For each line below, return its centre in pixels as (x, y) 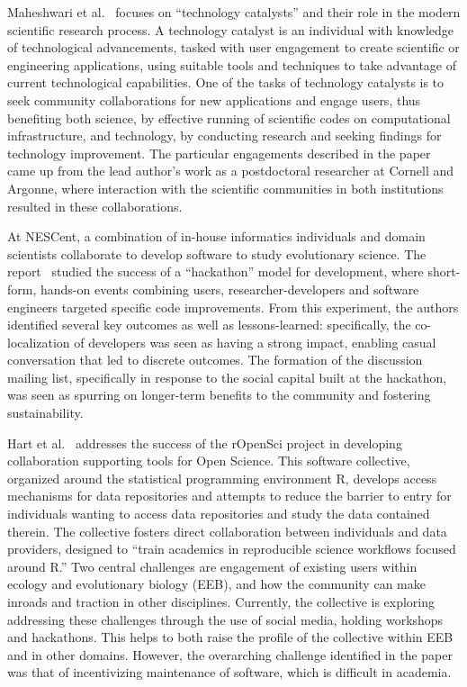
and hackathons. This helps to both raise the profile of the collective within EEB (230, 637)
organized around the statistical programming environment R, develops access (222, 478)
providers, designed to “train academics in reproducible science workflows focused (232, 549)
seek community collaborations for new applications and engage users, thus (214, 99)
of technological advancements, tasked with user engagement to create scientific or (233, 47)
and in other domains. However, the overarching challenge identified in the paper (230, 654)
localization (39, 342)
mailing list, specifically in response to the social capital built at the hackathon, (227, 377)
